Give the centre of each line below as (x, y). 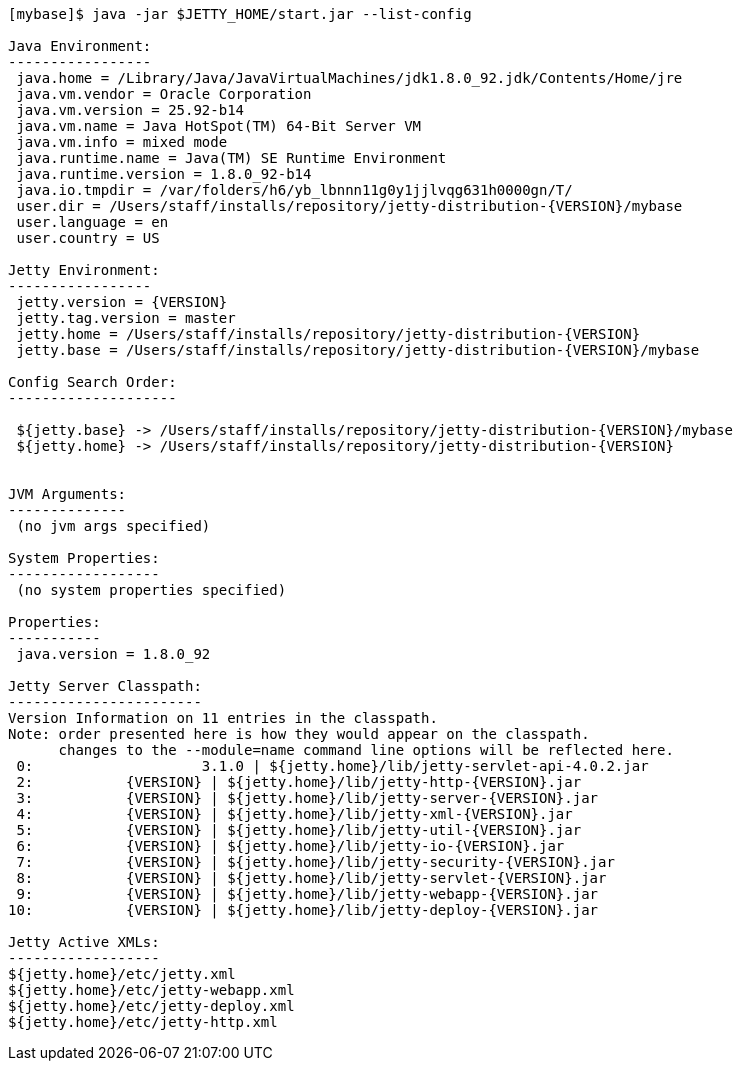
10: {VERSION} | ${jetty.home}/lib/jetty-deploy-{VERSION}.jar (303, 910)
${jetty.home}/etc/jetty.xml (122, 974)
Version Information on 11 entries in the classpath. (223, 718)
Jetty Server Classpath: (105, 686)
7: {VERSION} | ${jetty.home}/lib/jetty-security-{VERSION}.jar (315, 862)
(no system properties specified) (151, 590)
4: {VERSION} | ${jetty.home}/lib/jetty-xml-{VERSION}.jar (294, 814)
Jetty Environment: (84, 270)
